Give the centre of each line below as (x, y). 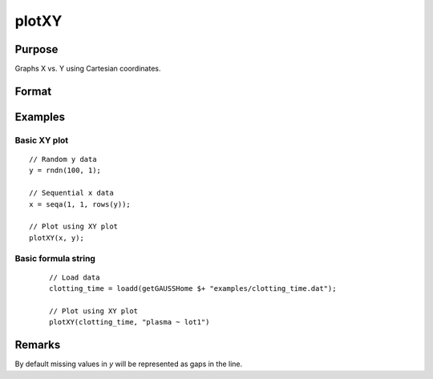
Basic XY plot (42, 140)
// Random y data (63, 159)
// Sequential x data (71, 193)
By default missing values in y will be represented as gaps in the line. (129, 364)
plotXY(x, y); (57, 238)
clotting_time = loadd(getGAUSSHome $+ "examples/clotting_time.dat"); (193, 289)
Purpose (36, 49)
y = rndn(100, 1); (65, 171)
